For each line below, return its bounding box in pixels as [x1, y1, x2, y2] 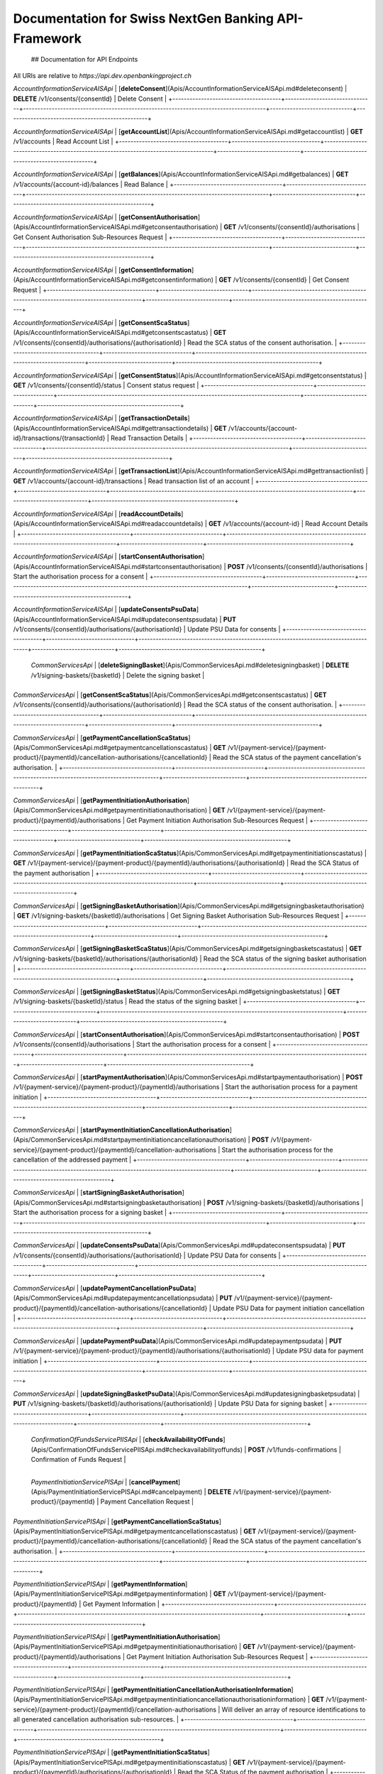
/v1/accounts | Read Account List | [13, 137, 113, 145]
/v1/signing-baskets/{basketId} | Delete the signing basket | [30, 671, 205, 679]
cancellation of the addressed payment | [13, 1155, 131, 1164]
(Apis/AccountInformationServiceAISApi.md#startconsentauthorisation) [13, 562, 223, 571]
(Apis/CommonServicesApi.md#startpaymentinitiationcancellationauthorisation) [13, 1135, 247, 1144]
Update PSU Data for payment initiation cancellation [213, 1304, 365, 1312]
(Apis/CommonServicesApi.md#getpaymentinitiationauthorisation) [13, 806, 208, 815]
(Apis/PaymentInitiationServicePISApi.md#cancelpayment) [30, 1487, 203, 1496]
